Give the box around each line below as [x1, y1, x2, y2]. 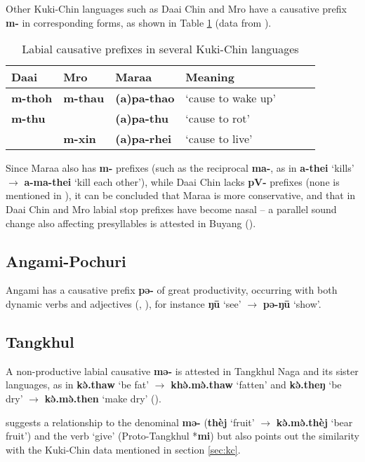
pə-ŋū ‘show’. [263, 296, 321, 311]
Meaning [185, 69, 234, 86]
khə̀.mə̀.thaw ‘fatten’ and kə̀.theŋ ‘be [171, 377, 342, 392]
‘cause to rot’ [185, 110, 251, 127]
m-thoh [11, 90, 53, 107]
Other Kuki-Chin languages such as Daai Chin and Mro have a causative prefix [6, 1, 347, 15]
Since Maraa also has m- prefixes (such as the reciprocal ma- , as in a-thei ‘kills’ [6, 161, 354, 175]
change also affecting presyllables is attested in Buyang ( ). [6, 215, 256, 230]
